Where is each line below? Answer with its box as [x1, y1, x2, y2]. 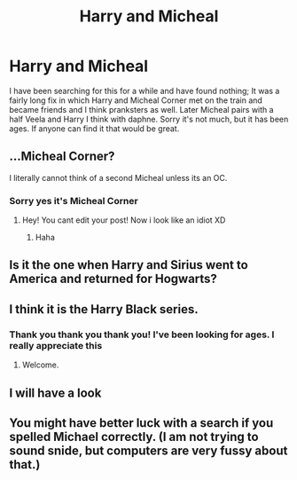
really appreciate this [9, 339, 103, 351]
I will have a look [9, 385, 102, 400]
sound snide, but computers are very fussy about [9, 443, 288, 458]
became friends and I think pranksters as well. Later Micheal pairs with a [9, 104, 274, 114]
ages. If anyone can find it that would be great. [9, 122, 180, 134]
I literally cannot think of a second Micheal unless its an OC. [9, 172, 228, 183]
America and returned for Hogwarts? [9, 271, 217, 287]
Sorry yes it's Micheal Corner [9, 194, 139, 207]
